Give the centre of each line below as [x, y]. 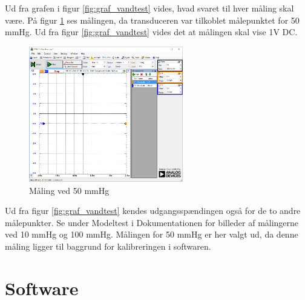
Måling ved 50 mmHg [69, 190]
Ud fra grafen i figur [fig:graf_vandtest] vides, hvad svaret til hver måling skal [149, 8]
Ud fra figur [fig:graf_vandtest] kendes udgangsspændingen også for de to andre [153, 211]
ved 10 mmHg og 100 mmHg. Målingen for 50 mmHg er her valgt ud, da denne [152, 234]
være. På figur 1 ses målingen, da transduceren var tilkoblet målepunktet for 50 [152, 20]
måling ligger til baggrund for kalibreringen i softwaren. [108, 246]
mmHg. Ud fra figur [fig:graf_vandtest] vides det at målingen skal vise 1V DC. [151, 32]
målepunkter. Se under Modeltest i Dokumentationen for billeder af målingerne [152, 222]
